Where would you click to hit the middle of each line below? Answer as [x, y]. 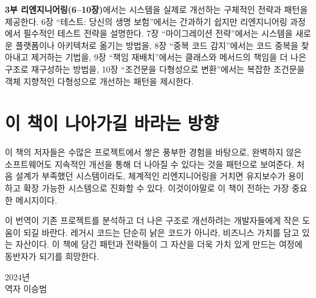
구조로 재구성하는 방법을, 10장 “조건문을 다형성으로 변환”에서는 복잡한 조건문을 [155, 69]
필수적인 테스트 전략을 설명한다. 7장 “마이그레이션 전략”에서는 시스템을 [158, 33]
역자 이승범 [26, 289]
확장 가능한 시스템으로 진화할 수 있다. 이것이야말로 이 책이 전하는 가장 [156, 188]
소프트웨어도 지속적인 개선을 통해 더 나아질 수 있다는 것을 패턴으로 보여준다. [149, 164]
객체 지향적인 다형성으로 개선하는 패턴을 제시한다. [99, 81]
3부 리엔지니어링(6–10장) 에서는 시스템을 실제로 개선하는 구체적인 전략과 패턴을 [156, 9]
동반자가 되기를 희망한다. [52, 256]
